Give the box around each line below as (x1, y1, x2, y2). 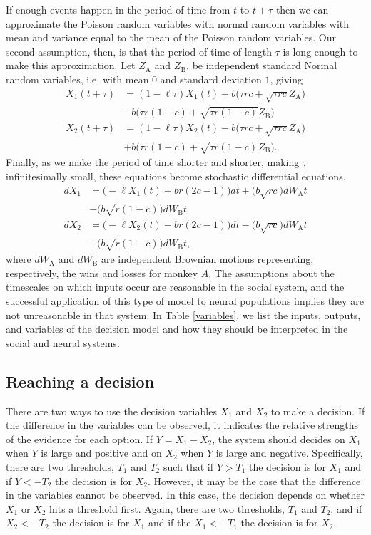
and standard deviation (160, 71, 262, 86)
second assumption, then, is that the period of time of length (6, 43, 272, 58)
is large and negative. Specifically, (215, 445, 363, 460)
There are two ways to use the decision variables (6, 403, 217, 418)
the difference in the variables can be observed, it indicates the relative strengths (6, 417, 359, 432)
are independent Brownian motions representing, (101, 251, 314, 266)
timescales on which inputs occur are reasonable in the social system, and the (6, 279, 345, 294)
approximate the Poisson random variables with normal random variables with (6, 16, 350, 31)
